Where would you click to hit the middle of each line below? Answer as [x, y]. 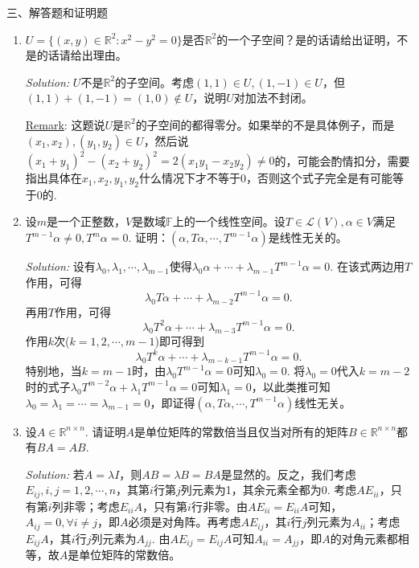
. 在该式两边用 [367, 266]
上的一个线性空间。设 [229, 221]
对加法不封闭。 [273, 98]
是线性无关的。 [308, 237]
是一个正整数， [86, 221]
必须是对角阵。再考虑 [185, 522]
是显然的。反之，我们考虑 [288, 474]
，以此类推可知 [291, 386]
